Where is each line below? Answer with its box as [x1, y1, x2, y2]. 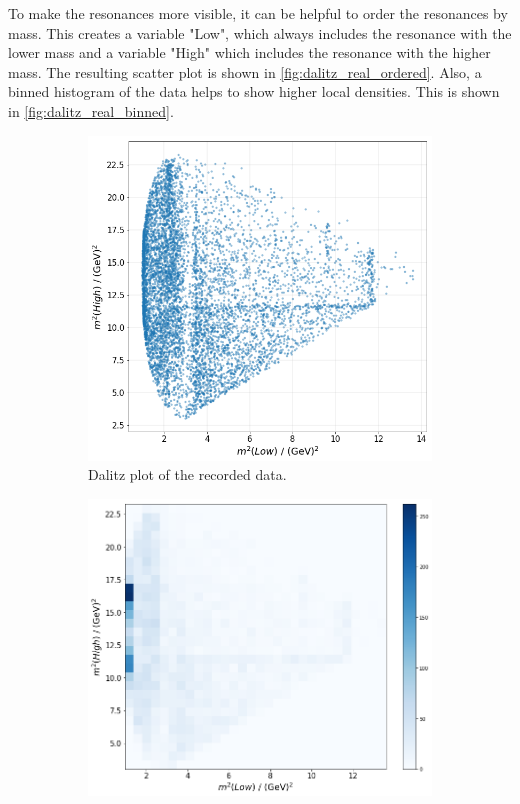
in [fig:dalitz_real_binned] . [8, 100, 174, 121]
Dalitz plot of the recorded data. [88, 464, 287, 485]
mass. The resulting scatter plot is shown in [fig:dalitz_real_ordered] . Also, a [8, 61, 482, 82]
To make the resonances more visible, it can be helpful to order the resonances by [8, 3, 508, 23]
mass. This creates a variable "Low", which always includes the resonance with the [8, 22, 512, 43]
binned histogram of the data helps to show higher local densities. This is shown [8, 81, 500, 102]
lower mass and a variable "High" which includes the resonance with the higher [8, 42, 491, 63]
